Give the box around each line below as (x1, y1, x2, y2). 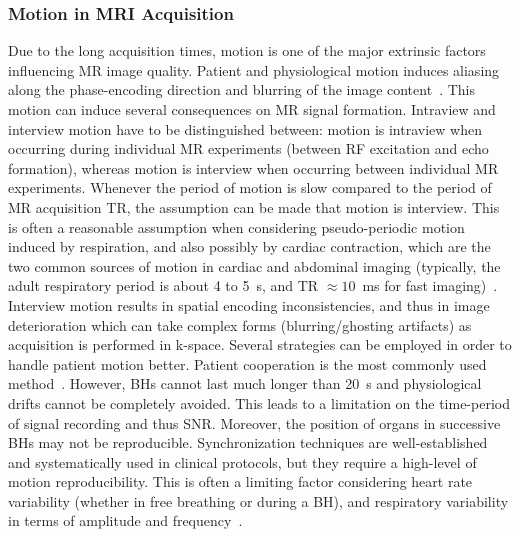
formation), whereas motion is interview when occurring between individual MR (8, 157, 499, 178)
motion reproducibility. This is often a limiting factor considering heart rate (8, 471, 473, 492)
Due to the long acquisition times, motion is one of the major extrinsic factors (8, 40, 486, 61)
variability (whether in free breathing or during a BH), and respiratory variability (8, 490, 509, 511)
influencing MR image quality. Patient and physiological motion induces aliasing (8, 59, 500, 80)
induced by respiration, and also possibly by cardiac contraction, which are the (8, 236, 491, 257)
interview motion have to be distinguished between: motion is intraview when (8, 118, 482, 139)
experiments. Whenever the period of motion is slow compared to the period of (8, 177, 492, 198)
